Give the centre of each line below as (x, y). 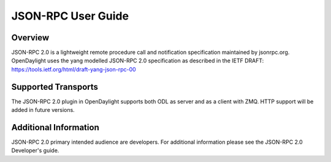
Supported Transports (55, 87)
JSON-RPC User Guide (70, 16)
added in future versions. (43, 110)
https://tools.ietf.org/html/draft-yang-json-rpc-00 (74, 69)
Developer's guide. (35, 150)
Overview (30, 38)
